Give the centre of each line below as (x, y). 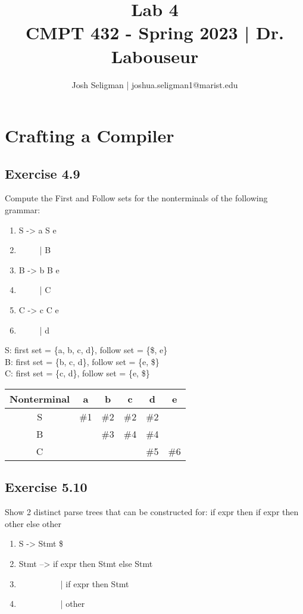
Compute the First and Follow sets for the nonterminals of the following (136, 198)
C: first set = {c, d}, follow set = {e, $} (77, 373)
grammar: (23, 210)
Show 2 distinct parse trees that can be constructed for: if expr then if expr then (152, 512)
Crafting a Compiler (90, 135)
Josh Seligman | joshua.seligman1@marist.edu (155, 84)
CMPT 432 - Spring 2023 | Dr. (155, 32)
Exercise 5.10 (46, 487)
